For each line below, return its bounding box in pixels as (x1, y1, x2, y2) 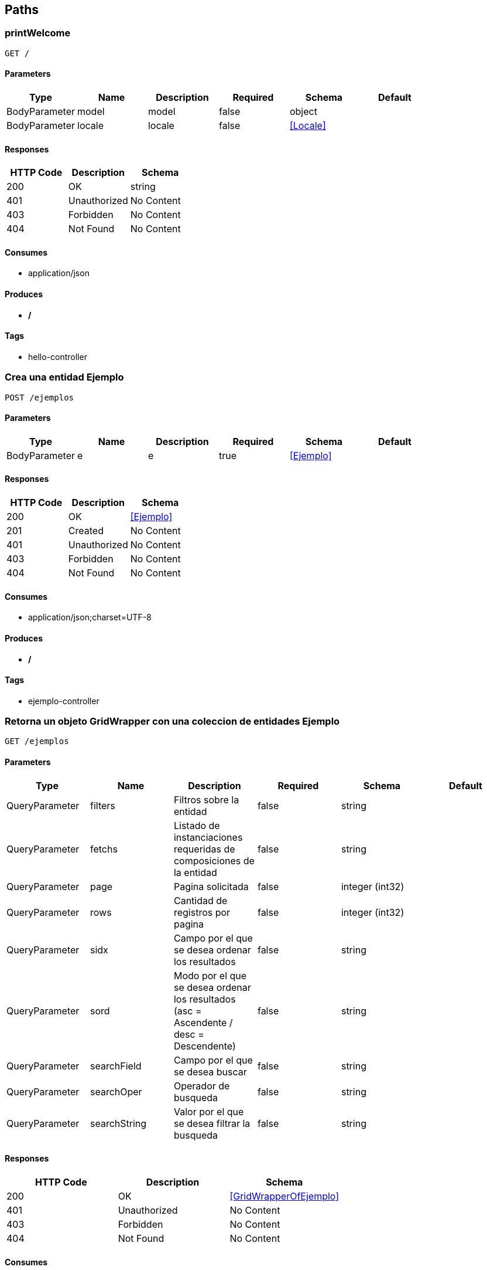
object (289, 106, 317, 118)
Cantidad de (173, 894, 228, 906)
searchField (90, 1060, 142, 1072)
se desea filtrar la (173, 1117, 251, 1129)
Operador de (173, 1079, 230, 1092)
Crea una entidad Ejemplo (5, 371, 124, 383)
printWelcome (5, 27, 71, 39)
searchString (90, 1117, 147, 1129)
